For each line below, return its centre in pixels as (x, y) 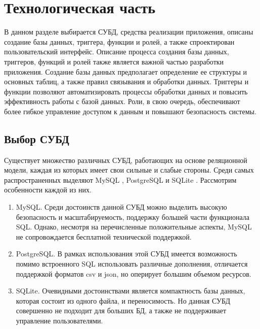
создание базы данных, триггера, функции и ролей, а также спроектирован (119, 41)
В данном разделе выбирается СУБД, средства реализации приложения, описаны (129, 32)
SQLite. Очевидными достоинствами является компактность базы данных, (131, 291)
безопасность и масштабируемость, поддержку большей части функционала (133, 217)
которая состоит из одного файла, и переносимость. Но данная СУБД (123, 300)
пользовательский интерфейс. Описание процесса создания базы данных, (117, 52)
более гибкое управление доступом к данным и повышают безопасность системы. (130, 111)
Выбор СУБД (37, 138)
